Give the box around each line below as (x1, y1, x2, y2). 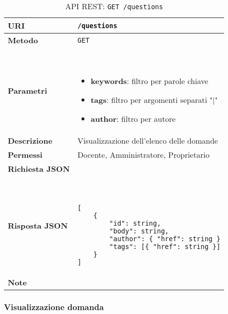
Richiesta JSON (8, 163, 70, 174)
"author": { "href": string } (109, 235, 221, 243)
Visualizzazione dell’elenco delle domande (77, 135, 218, 146)
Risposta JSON (8, 220, 68, 231)
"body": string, (109, 227, 169, 235)
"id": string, (109, 219, 161, 227)
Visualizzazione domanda (4, 300, 104, 313)
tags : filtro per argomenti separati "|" (90, 94, 218, 105)
